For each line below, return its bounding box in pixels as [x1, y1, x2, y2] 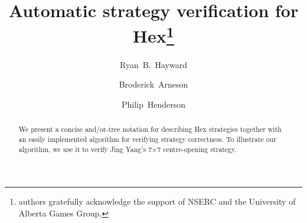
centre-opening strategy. [163, 144, 237, 154]
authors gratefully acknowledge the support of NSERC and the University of [18, 195, 296, 208]
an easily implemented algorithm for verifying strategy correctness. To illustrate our [18, 134, 277, 144]
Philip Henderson [121, 98, 186, 110]
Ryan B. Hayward [120, 58, 187, 70]
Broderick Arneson [119, 78, 188, 91]
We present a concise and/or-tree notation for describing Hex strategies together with [18, 124, 282, 134]
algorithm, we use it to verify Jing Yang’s [18, 144, 146, 154]
